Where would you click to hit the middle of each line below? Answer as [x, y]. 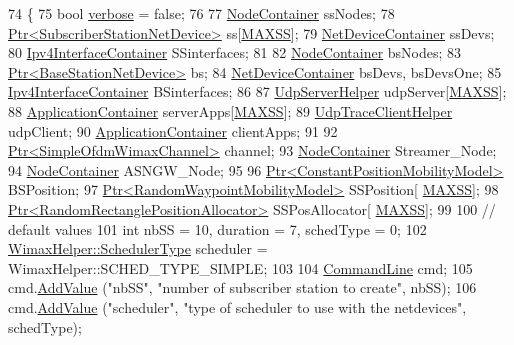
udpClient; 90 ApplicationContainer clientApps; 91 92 [173, 130]
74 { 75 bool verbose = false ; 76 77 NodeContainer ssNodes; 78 [201, 13]
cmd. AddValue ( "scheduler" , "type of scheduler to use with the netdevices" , [237, 306]
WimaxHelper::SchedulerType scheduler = [138, 248]
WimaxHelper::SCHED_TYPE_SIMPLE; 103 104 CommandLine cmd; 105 [240, 267]
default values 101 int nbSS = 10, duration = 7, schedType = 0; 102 [217, 228]
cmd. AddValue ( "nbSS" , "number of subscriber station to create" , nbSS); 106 [242, 287]
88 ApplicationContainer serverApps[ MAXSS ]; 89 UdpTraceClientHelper [230, 110]
